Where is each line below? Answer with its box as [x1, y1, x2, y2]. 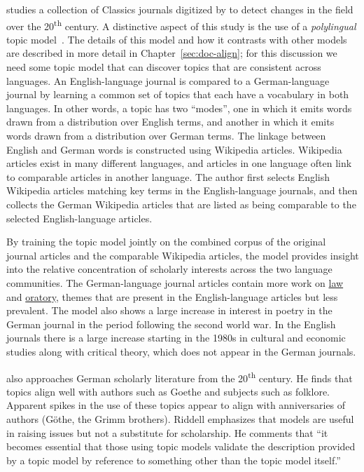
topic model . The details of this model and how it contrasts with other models [6, 32, 347, 46]
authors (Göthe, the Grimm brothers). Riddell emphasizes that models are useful [6, 411, 354, 426]
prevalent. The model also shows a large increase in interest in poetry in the [6, 303, 332, 318]
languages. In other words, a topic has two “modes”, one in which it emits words [6, 100, 352, 115]
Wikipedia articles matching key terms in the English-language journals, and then [6, 183, 358, 198]
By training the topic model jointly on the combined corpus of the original [6, 234, 326, 249]
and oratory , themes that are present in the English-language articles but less [6, 289, 338, 304]
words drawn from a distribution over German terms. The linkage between [6, 128, 326, 142]
